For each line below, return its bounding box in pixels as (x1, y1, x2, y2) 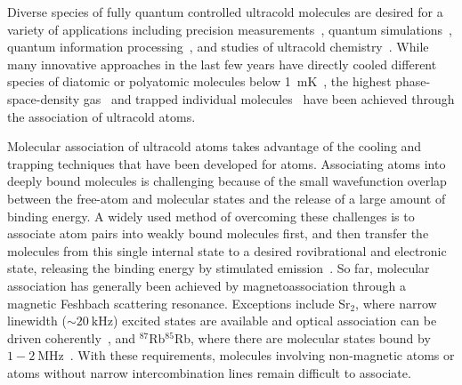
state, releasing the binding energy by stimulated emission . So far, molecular (7, 259, 430, 277)
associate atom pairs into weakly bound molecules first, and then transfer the (7, 224, 429, 243)
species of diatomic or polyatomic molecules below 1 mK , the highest (7, 72, 392, 91)
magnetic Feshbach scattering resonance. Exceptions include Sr (7, 293, 351, 312)
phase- (395, 72, 431, 91)
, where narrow (355, 293, 437, 312)
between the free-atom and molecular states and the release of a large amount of (7, 188, 446, 207)
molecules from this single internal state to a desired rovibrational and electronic (7, 241, 447, 260)
